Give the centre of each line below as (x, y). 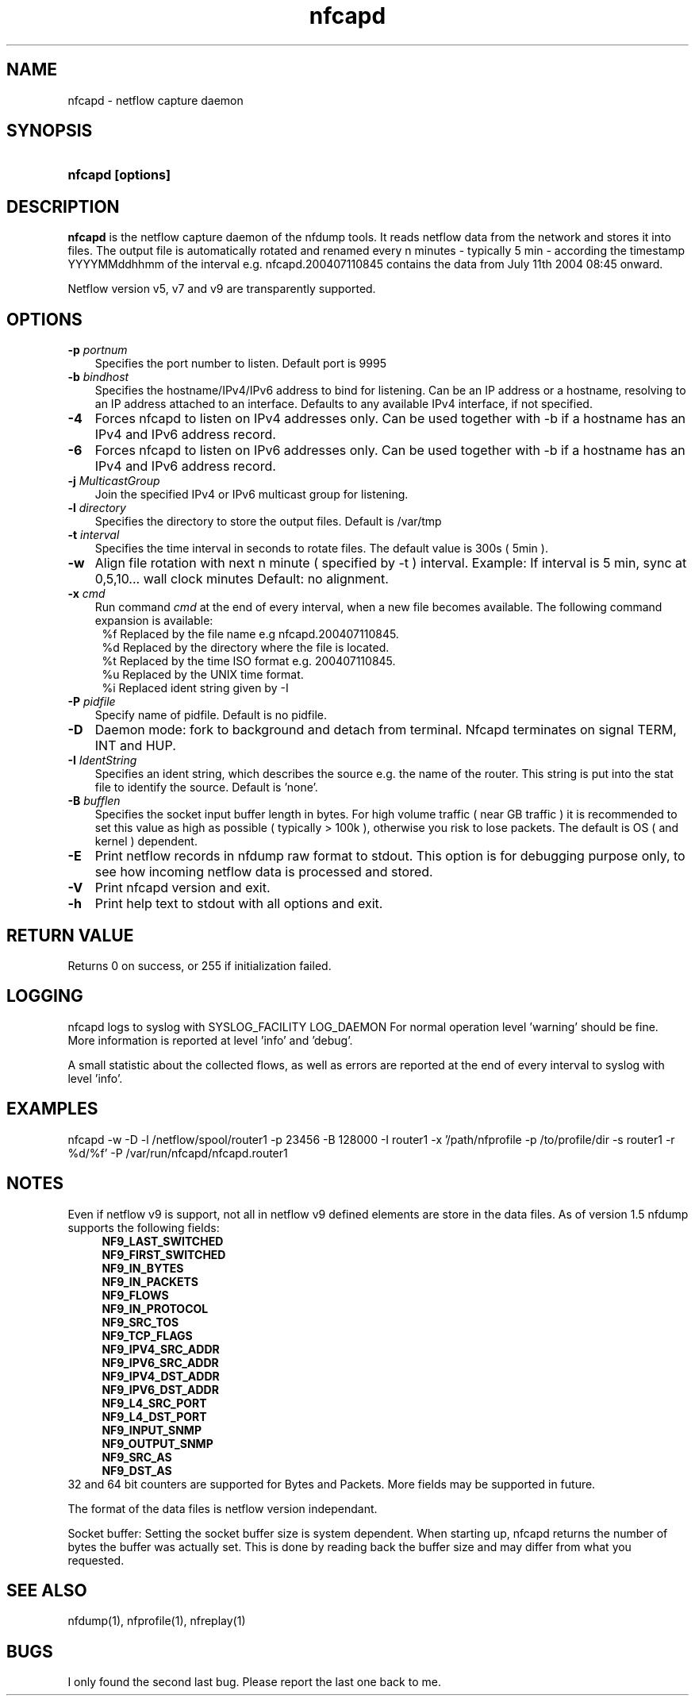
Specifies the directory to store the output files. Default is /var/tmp (268, 522)
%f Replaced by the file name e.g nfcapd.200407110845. (250, 634)
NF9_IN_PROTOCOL (155, 1308)
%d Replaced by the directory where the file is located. (246, 648)
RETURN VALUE (70, 935)
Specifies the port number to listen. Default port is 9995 (240, 364)
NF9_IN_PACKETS (150, 1281)
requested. (96, 1560)
